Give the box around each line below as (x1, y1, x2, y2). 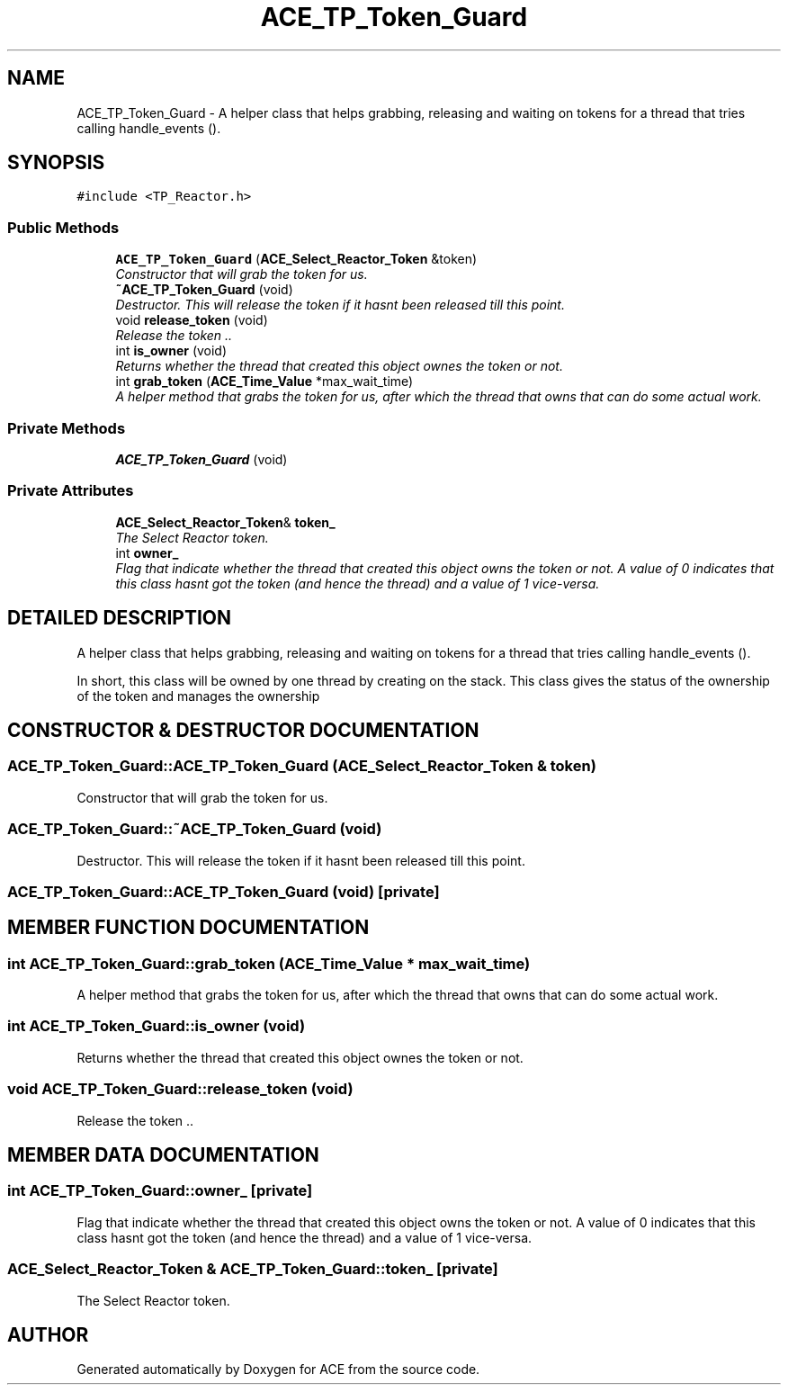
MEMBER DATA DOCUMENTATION (7, 1144, 319, 1167)
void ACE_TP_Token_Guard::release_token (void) (7, 1080, 354, 1099)
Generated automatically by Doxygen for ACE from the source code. (76, 1361, 480, 1378)
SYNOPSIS (7, 151, 105, 175)
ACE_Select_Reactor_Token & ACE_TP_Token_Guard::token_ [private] (7, 1260, 498, 1279)
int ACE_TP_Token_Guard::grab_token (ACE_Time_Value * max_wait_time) (7, 954, 531, 973)
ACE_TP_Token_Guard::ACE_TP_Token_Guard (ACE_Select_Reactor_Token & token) (7, 757, 596, 776)
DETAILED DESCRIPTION (7, 606, 232, 630)
